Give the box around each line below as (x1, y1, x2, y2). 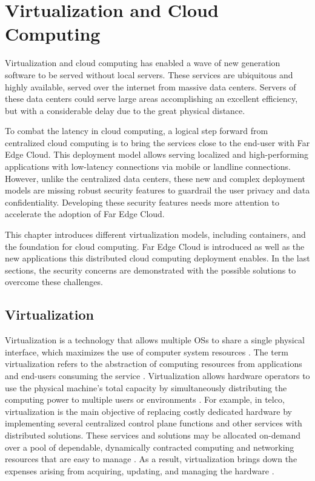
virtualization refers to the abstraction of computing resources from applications (5, 357, 302, 370)
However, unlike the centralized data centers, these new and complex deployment (5, 172, 306, 184)
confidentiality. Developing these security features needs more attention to (5, 195, 279, 208)
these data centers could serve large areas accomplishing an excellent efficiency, (5, 92, 298, 105)
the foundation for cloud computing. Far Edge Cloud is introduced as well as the (5, 240, 305, 252)
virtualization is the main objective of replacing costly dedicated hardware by (5, 405, 292, 417)
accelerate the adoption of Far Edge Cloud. (5, 207, 165, 220)
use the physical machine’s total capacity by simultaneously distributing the (5, 381, 287, 394)
